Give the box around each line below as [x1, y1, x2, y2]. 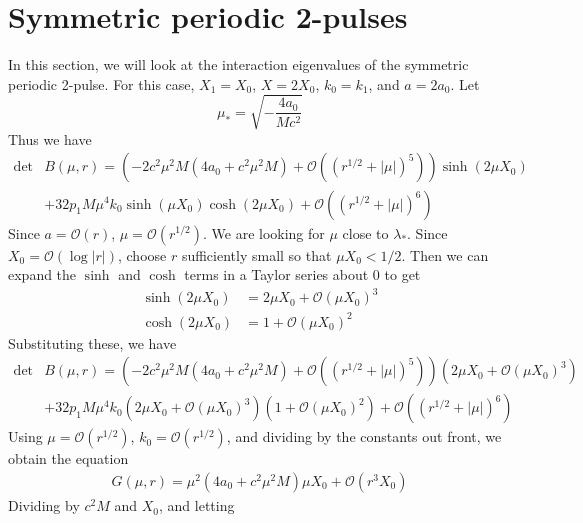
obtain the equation [8, 448, 129, 469]
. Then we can [401, 244, 489, 265]
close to [342, 222, 389, 243]
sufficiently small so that [181, 244, 332, 265]
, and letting [158, 495, 235, 516]
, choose [117, 244, 167, 265]
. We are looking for [202, 222, 325, 243]
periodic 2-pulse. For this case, [8, 73, 195, 94]
